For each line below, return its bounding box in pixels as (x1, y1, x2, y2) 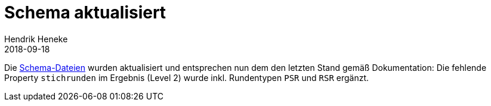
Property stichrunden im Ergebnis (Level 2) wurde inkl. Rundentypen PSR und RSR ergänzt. (4, 72, 369, 83)
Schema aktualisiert (4, 2, 166, 23)
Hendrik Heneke (4, 33, 68, 44)
